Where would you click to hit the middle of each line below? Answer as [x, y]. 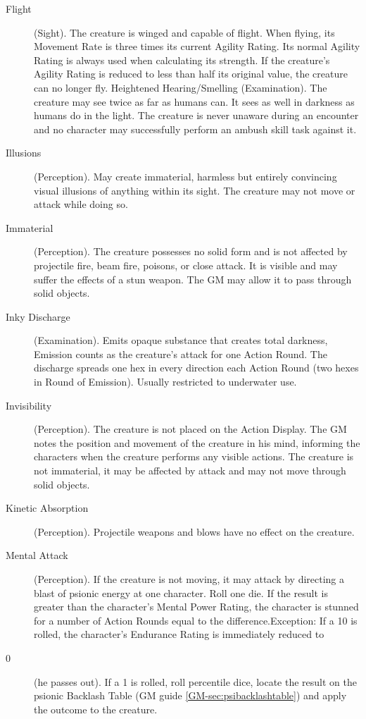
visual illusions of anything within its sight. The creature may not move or [195, 190]
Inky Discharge [38, 316]
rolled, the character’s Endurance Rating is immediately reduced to [179, 634]
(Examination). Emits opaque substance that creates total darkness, [181, 340]
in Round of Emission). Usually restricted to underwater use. [165, 382]
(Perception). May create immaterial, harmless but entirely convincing [185, 176]
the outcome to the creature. [96, 709]
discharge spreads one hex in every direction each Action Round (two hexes [196, 368]
